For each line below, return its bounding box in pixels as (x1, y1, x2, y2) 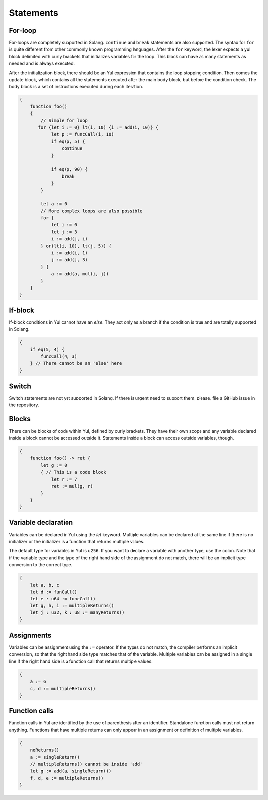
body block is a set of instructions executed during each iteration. (9, 84, 143, 90)
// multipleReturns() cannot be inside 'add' (30, 761, 143, 767)
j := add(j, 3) (51, 257, 88, 263)
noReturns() (30, 747, 60, 753)
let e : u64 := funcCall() (30, 596, 96, 601)
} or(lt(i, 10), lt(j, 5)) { (40, 243, 112, 249)
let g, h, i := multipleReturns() (30, 602, 114, 608)
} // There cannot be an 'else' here (30, 361, 122, 366)
